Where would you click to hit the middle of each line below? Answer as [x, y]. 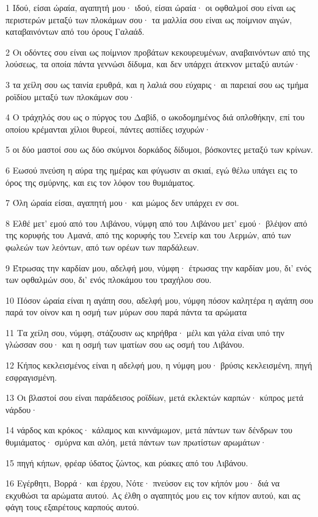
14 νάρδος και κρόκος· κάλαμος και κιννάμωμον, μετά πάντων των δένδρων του [149, 430]
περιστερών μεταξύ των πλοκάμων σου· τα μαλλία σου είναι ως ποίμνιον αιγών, [149, 19]
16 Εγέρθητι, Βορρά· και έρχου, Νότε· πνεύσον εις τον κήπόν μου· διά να [143, 483]
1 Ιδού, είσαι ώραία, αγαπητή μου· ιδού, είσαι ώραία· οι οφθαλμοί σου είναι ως [150, 7]
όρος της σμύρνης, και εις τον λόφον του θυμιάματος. [100, 182]
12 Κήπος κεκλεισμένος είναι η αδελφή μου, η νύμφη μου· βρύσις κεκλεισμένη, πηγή [159, 365]
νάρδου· [22, 409]
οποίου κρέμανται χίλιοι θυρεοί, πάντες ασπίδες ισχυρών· [108, 129]
